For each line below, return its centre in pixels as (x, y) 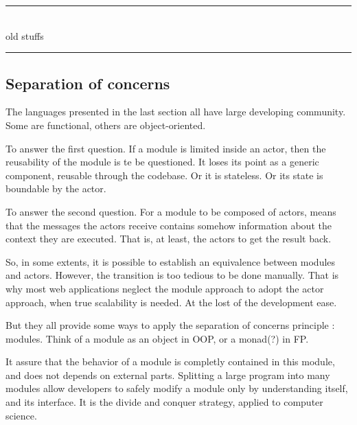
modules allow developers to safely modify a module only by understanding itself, (177, 388)
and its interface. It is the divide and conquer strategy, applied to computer (164, 402)
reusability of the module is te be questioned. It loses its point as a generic (162, 162)
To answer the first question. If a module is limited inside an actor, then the (166, 148)
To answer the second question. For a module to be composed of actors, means (171, 211)
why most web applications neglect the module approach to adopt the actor (165, 288)
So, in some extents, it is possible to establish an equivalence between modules (171, 261)
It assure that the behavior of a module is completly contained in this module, (170, 361)
